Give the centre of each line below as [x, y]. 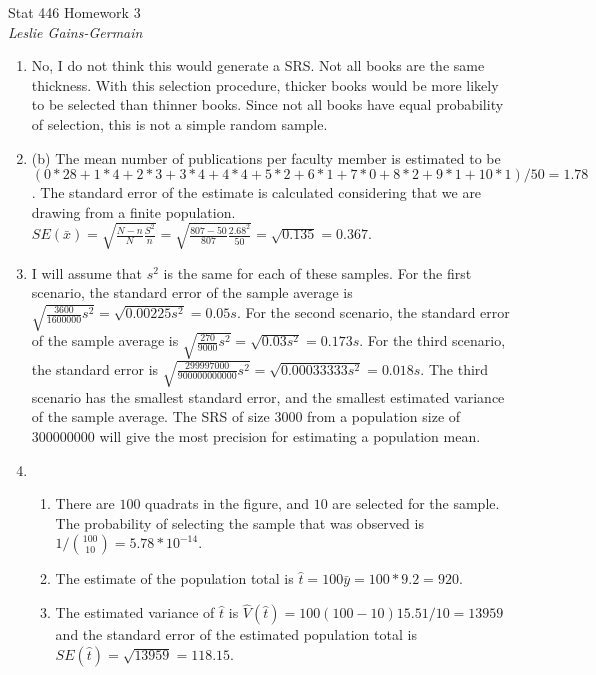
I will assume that [86, 272]
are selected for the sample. [416, 503]
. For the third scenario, [432, 340]
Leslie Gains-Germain [75, 31]
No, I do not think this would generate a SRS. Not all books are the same [258, 65]
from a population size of [384, 416]
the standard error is [95, 368]
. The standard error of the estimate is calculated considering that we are [256, 192]
